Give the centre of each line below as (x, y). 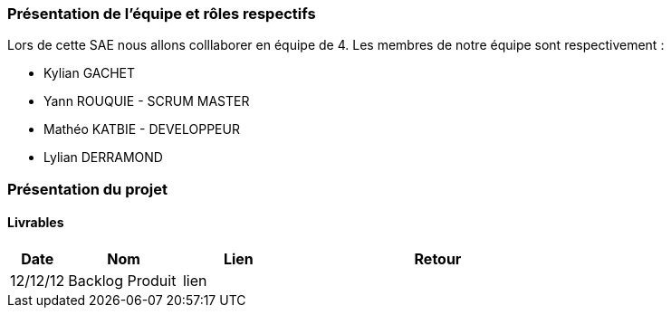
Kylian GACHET (90, 73)
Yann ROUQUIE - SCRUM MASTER (147, 101)
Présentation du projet (87, 189)
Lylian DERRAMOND (103, 157)
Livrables (36, 223)
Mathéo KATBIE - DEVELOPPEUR (142, 129)
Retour (438, 258)
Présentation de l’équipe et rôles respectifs (162, 14)
